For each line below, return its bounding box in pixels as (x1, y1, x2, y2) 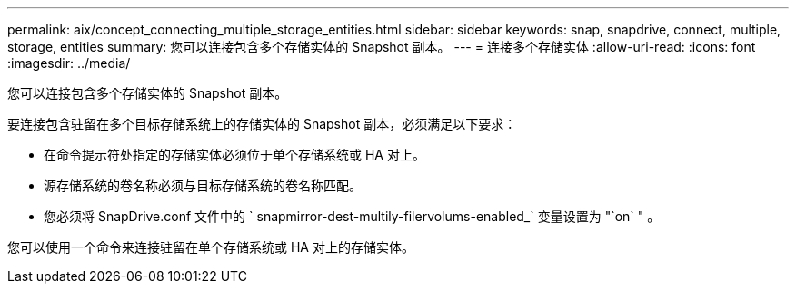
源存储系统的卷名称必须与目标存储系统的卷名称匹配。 (44, 178, 362, 193)
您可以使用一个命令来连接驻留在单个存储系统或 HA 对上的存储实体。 (7, 239, 414, 255)
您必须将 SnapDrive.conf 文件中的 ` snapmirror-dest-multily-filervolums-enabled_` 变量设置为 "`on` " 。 (44, 209, 661, 224)
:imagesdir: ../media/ (7, 55, 131, 71)
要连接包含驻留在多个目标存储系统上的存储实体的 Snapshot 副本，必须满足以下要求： (7, 116, 517, 131)
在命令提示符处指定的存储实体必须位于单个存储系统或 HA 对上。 (44, 147, 425, 162)
